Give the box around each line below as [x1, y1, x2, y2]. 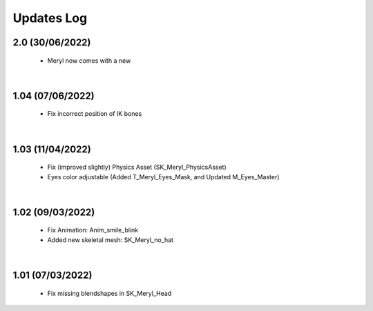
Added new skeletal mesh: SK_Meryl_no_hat [47, 235, 174, 244]
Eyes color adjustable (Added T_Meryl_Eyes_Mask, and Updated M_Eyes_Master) [47, 172, 280, 181]
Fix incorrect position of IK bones [47, 110, 142, 118]
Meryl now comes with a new [47, 56, 131, 65]
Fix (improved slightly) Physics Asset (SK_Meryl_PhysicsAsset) [47, 163, 227, 172]
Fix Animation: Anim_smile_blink [47, 226, 139, 234]
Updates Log [12, 10, 88, 26]
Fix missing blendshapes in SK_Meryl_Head [47, 289, 172, 297]
